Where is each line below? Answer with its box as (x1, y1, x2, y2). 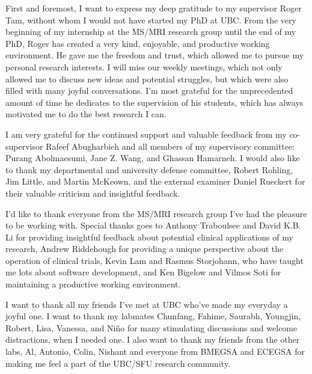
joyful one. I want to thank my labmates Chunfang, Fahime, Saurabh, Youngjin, (5, 310, 301, 322)
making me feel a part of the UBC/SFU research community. (5, 357, 230, 369)
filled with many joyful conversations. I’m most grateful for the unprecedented (5, 84, 293, 97)
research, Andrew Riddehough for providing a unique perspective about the (5, 242, 284, 255)
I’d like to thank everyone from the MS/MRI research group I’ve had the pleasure (5, 207, 307, 219)
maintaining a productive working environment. (5, 278, 181, 290)
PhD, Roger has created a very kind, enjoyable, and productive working (5, 37, 270, 49)
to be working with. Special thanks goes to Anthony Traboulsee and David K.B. (5, 219, 301, 231)
